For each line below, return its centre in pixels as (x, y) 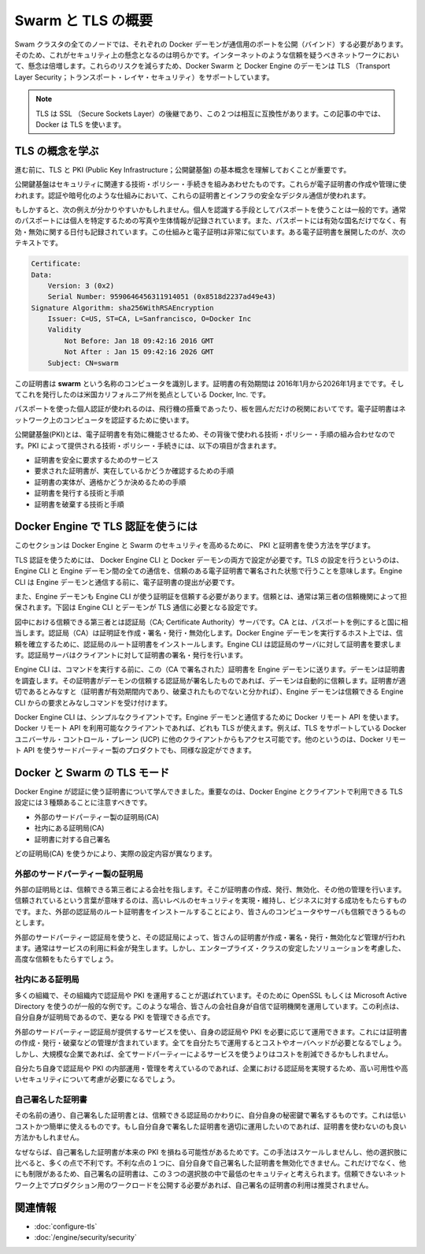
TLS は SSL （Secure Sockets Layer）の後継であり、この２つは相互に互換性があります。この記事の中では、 (211, 113)
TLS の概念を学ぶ (57, 151)
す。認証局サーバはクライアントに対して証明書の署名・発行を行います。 (131, 655)
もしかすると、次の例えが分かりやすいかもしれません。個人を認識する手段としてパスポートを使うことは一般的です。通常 (211, 210)
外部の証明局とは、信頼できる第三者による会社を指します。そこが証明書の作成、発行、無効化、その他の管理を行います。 (210, 890)
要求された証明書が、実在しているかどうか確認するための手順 (134, 471)
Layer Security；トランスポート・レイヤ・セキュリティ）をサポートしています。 (144, 77)
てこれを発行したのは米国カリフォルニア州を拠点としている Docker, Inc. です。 (142, 395)
